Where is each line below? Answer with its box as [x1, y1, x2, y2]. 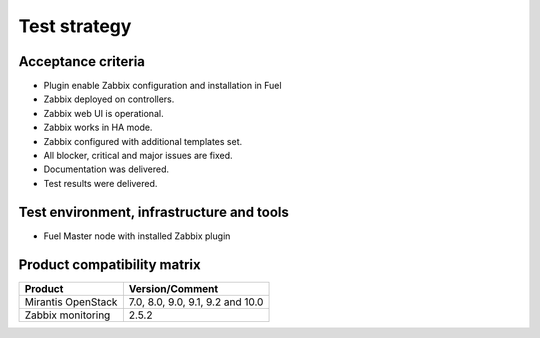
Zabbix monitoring [24, 308, 111, 322]
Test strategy [18, 15, 132, 37]
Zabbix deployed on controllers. [43, 93, 175, 105]
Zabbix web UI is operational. [43, 107, 164, 119]
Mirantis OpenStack [24, 295, 118, 309]
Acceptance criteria [18, 53, 145, 70]
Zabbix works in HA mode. [43, 121, 153, 134]
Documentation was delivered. [43, 163, 170, 175]
